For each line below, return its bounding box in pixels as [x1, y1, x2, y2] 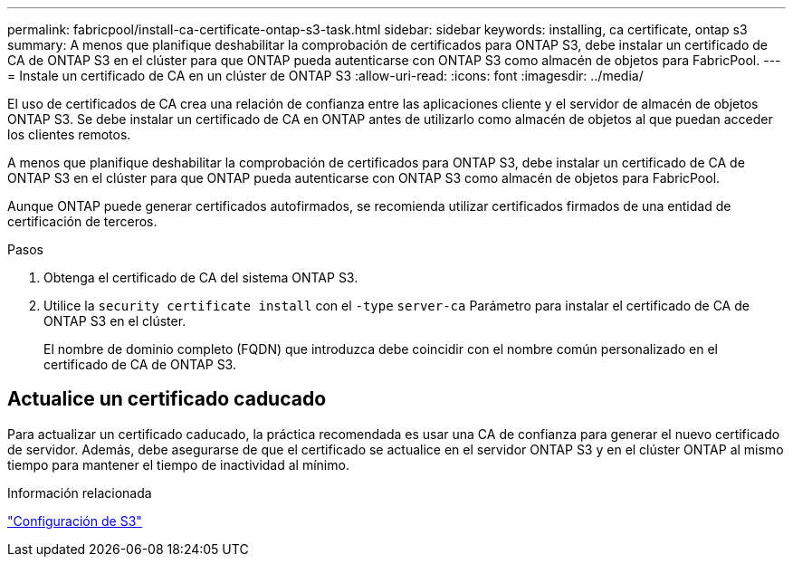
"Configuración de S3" [7, 512, 142, 529]
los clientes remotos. [7, 127, 131, 142]
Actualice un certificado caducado [7, 387, 327, 411]
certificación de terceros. [7, 214, 158, 229]
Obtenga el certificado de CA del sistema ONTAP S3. [43, 270, 358, 285]
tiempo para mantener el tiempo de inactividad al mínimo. [7, 456, 349, 473]
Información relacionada [7, 484, 152, 501]
